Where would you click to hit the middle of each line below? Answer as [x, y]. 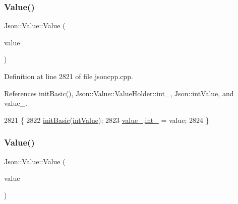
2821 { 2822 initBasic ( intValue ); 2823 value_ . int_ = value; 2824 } [107, 120]
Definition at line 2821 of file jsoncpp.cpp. [69, 76]
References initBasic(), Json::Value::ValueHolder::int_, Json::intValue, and [119, 93]
